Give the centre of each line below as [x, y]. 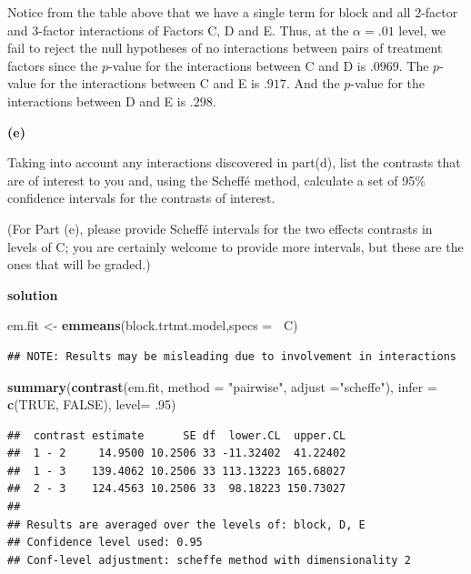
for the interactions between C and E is [150, 83]
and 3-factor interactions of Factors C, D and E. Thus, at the [178, 30]
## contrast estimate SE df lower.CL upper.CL [177, 435]
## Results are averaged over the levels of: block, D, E [186, 524]
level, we [422, 30]
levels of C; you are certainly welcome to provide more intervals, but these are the [235, 246]
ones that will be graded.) [79, 264]
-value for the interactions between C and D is [237, 65]
